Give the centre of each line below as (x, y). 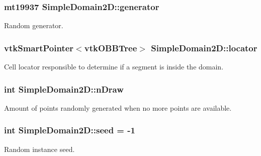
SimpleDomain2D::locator (204, 48)
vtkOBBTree (111, 48)
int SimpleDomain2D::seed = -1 (70, 130)
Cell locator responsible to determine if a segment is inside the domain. (114, 67)
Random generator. (34, 25)
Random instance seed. (39, 149)
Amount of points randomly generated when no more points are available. (118, 107)
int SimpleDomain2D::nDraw (64, 89)
